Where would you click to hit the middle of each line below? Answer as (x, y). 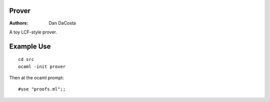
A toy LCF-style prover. (33, 32)
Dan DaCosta (62, 23)
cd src (26, 59)
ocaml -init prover (42, 66)
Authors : (19, 23)
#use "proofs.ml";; (42, 89)
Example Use (30, 46)
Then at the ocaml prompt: (37, 78)
